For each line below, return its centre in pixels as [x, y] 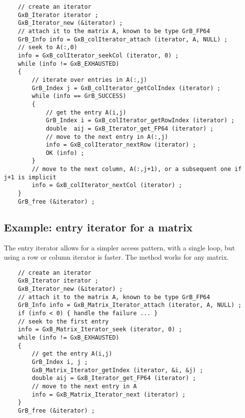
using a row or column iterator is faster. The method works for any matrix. [116, 257]
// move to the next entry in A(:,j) [107, 137]
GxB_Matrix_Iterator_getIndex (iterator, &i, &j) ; [118, 370]
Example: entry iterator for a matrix [98, 227]
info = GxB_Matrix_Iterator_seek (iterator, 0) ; [100, 330]
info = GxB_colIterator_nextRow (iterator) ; [121, 145]
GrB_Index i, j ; [60, 362]
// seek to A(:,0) [48, 47]
